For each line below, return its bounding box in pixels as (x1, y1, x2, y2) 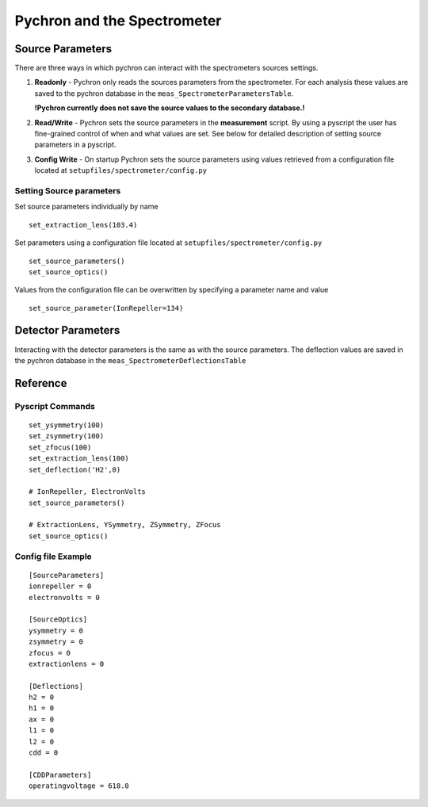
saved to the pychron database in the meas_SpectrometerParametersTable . (34, 88, 294, 98)
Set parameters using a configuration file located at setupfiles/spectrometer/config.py (14, 238, 323, 247)
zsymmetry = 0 (29, 637, 83, 646)
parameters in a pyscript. (34, 140, 117, 150)
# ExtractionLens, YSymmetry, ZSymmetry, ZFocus (29, 520, 221, 530)
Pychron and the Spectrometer (14, 12, 222, 29)
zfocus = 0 (29, 648, 71, 657)
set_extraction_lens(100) (29, 454, 130, 463)
